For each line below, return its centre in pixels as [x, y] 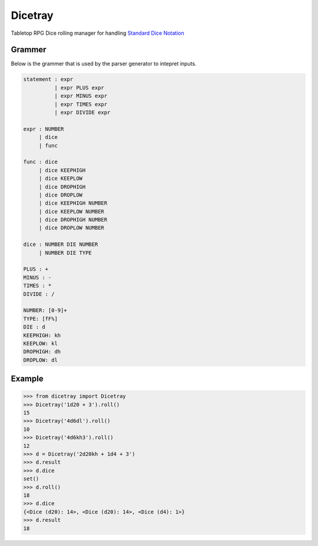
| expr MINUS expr [81, 96]
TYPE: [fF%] [41, 319]
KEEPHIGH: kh [42, 335]
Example [27, 379]
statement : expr [48, 79]
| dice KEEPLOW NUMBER [71, 211]
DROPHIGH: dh [42, 352]
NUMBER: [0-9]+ [45, 310]
